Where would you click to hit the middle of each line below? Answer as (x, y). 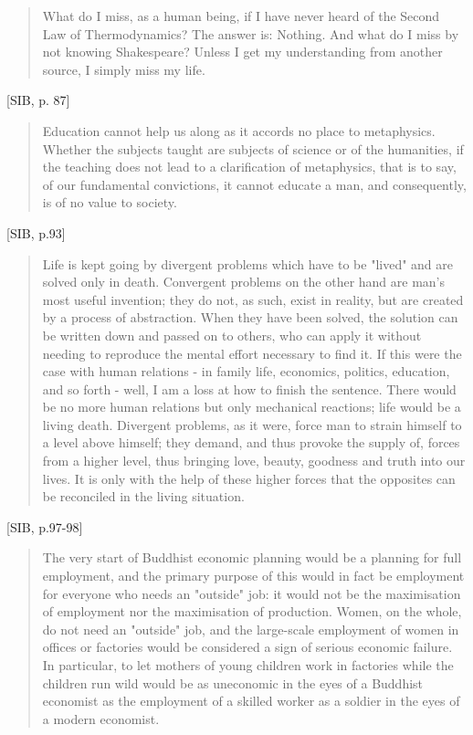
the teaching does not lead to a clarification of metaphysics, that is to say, (249, 167)
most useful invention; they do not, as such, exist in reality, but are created (253, 299)
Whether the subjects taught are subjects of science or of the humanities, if (253, 148)
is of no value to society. (110, 202)
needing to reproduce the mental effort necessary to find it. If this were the (252, 353)
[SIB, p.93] (36, 232)
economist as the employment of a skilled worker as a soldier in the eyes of (251, 701)
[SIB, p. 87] (38, 100)
